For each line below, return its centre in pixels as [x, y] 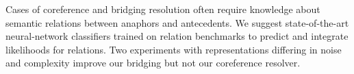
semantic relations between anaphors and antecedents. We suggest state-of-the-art [177, 22]
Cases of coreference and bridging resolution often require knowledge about [163, 9]
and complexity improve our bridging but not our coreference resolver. [153, 63]
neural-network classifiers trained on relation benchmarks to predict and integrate [177, 36]
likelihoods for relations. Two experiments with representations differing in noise [174, 49]
